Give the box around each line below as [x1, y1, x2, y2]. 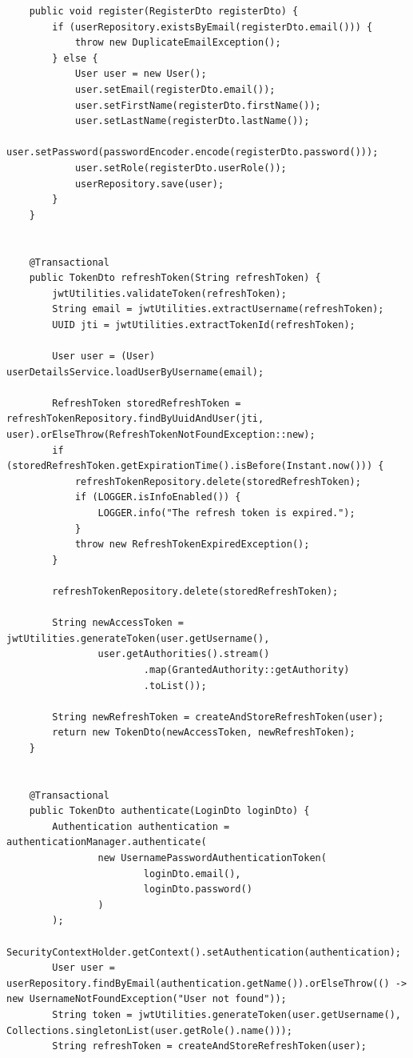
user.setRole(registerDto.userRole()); [74, 162, 287, 174]
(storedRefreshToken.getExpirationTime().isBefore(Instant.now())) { [6, 460, 384, 472]
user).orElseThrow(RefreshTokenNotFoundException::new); [6, 429, 316, 441]
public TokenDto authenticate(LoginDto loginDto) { [29, 805, 310, 817]
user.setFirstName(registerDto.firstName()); [74, 99, 321, 111]
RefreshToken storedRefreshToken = [52, 397, 241, 409]
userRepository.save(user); [74, 178, 224, 190]
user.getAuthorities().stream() [97, 648, 270, 660]
